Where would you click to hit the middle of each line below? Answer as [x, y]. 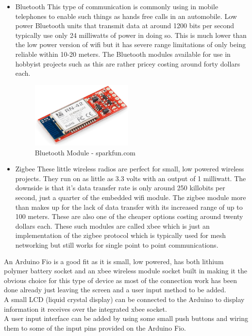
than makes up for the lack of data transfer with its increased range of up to [129, 207]
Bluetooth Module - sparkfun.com [85, 152]
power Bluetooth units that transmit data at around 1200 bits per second [125, 25]
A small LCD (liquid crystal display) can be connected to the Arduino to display [124, 299]
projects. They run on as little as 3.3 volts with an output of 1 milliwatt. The [131, 178]
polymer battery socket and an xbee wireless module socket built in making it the [126, 271]
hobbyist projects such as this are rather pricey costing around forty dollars [128, 63]
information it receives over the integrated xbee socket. [85, 309]
